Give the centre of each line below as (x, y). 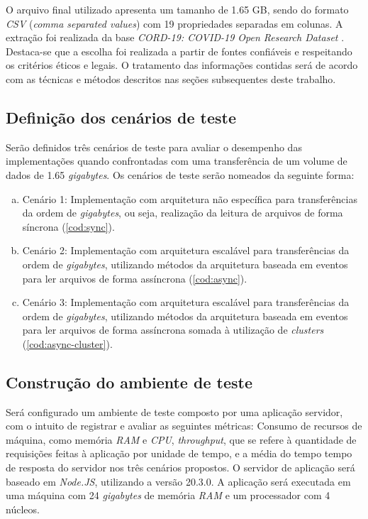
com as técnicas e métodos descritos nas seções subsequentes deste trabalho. (171, 78)
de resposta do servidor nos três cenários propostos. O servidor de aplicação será (180, 468)
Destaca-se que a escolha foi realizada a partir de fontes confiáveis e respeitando (179, 51)
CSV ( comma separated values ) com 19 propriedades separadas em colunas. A (174, 23)
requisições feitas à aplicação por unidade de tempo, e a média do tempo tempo (179, 453)
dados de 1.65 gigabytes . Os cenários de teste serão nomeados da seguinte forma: (180, 174)
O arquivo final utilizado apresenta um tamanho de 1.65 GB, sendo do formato (177, 9)
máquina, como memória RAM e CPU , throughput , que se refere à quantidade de (181, 439)
